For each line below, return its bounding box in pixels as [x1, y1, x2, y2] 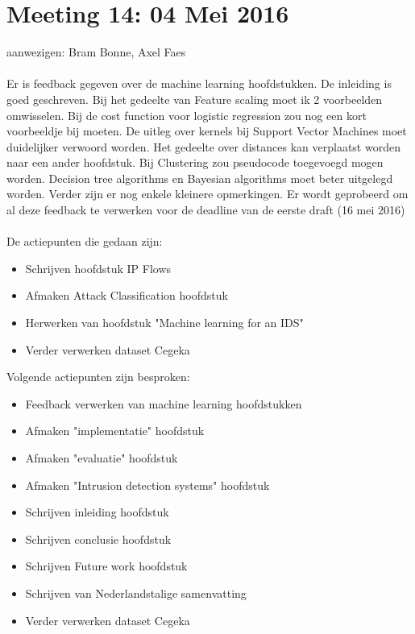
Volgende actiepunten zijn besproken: [6, 368, 190, 385]
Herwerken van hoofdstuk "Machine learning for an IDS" [25, 314, 304, 331]
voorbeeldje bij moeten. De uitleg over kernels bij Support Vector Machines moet [6, 122, 407, 139]
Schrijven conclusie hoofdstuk [25, 530, 172, 547]
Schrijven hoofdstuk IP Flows [25, 259, 172, 276]
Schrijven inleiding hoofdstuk [25, 503, 169, 520]
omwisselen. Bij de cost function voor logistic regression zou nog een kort [6, 106, 367, 123]
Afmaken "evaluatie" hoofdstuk [25, 450, 178, 466]
